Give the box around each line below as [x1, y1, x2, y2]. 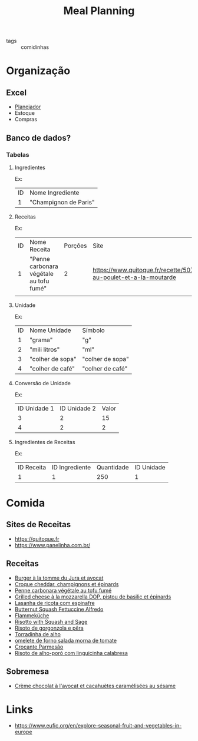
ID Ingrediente [51, 463, 91, 471]
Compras [14, 116, 37, 123]
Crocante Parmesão [14, 643, 64, 650]
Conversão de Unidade [14, 379, 71, 386]
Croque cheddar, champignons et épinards [14, 580, 119, 587]
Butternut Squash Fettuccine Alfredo [14, 606, 104, 613]
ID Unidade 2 [60, 404, 96, 412]
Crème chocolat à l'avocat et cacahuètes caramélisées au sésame [14, 682, 176, 689]
